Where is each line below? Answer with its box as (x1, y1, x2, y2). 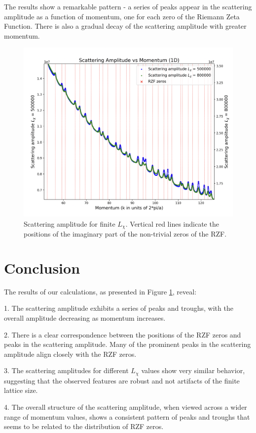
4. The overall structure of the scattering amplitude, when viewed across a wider (4, 401, 247, 412)
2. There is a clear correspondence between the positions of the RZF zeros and (4, 329, 241, 339)
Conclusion (4, 257, 80, 278)
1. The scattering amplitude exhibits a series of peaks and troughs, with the (4, 303, 233, 313)
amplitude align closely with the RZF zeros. (4, 348, 137, 359)
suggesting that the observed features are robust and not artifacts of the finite (4, 375, 240, 385)
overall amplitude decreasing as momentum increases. (4, 312, 166, 323)
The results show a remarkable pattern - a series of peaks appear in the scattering (4, 1, 252, 11)
